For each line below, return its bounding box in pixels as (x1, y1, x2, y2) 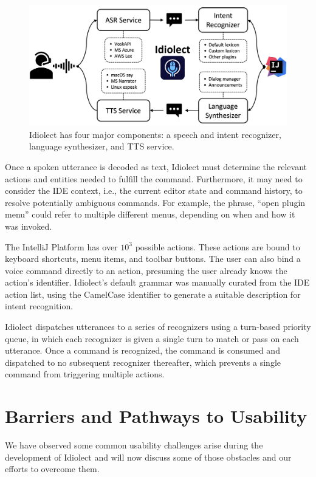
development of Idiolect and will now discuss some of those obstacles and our (5, 450, 292, 463)
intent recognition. (5, 300, 74, 312)
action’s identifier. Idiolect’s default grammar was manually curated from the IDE (5, 276, 310, 289)
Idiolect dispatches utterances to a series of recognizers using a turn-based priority (5, 320, 311, 333)
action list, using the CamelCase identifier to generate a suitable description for (5, 287, 301, 300)
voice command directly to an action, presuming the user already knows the (5, 264, 287, 276)
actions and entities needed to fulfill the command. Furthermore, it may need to (5, 172, 303, 185)
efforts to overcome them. (5, 462, 100, 475)
